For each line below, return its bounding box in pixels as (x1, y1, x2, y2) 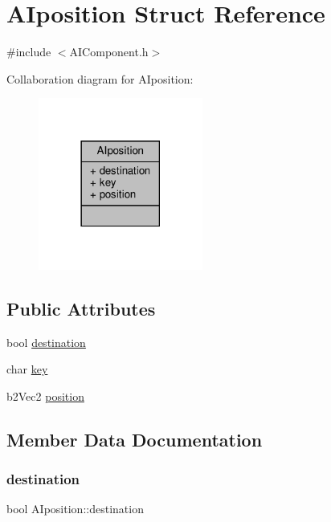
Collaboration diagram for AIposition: (6, 70, 194, 87)
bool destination (6, 333, 86, 350)
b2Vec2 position (6, 387, 84, 404)
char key (6, 361, 48, 377)
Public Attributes (6, 296, 156, 320)
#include (6, 43, 51, 60)
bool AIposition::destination (6, 500, 144, 517)
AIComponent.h (69, 43, 149, 60)
